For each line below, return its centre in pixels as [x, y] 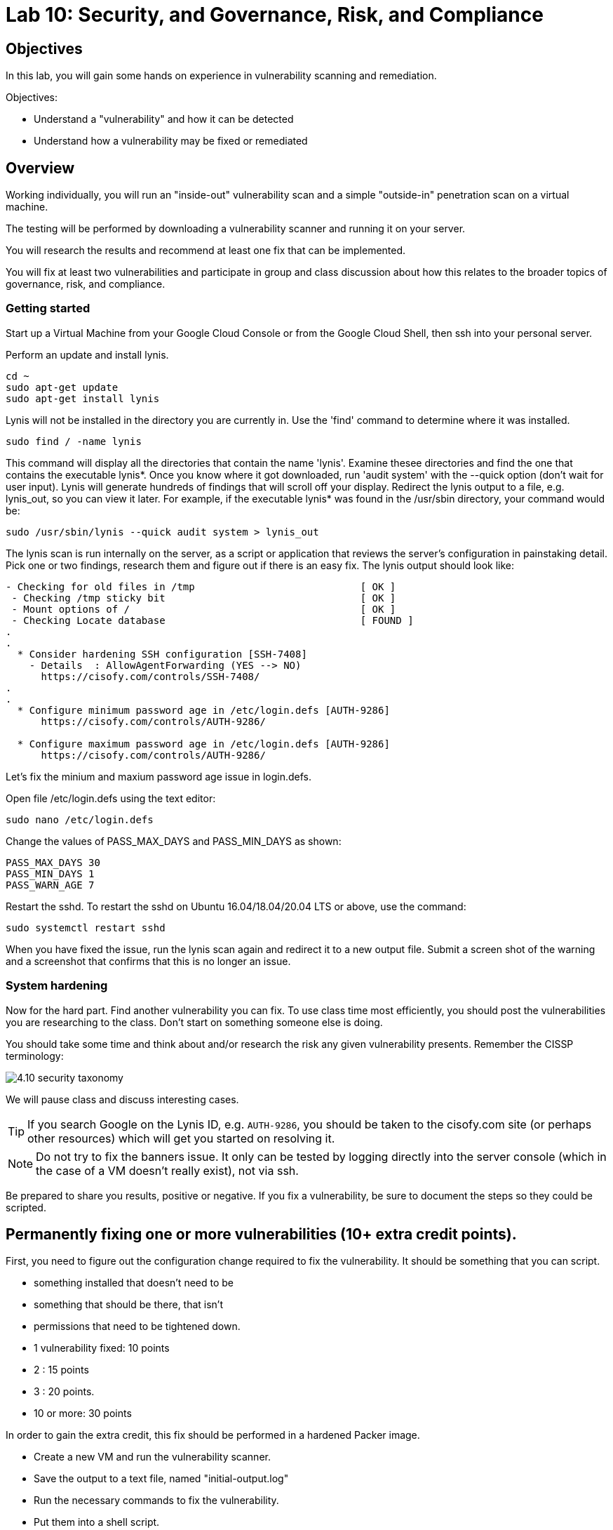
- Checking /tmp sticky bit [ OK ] [204, 598]
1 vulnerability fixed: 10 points [102, 1348]
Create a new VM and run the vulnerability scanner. [152, 1457]
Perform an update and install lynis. [87, 354]
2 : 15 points [61, 1370]
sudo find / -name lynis [74, 441]
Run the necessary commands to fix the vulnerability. [156, 1501]
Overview [40, 168]
